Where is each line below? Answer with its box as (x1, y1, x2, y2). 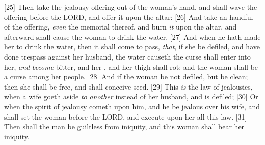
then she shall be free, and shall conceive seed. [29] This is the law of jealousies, (4, 81, 253, 92)
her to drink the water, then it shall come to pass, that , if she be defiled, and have (4, 41, 260, 52)
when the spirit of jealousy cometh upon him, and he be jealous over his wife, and (4, 101, 260, 111)
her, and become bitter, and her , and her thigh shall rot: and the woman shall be (4, 61, 258, 72)
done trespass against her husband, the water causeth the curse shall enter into (4, 51, 251, 62)
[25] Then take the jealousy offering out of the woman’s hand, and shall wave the (4, 2, 257, 12)
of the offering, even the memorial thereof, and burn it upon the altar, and (4, 21, 237, 32)
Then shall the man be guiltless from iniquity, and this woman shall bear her (4, 121, 245, 132)
